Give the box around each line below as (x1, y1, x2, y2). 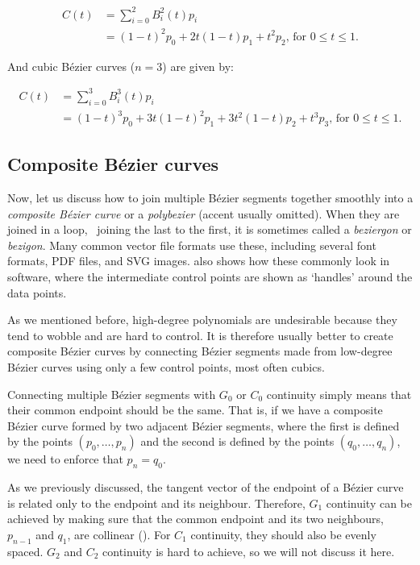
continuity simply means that (266, 385, 412, 402)
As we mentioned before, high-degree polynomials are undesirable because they (7, 311, 397, 328)
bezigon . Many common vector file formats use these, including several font (7, 236, 376, 253)
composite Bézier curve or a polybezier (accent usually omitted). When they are (7, 205, 400, 222)
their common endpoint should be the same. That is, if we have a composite (7, 401, 383, 418)
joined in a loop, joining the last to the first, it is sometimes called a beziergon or (7, 221, 412, 238)
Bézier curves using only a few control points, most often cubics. (7, 359, 325, 376)
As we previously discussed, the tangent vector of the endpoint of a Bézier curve (7, 479, 404, 496)
